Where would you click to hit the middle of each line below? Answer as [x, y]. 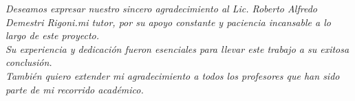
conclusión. [29, 62]
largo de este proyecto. [52, 35]
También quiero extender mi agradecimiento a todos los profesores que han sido [173, 75]
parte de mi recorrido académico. [75, 89]
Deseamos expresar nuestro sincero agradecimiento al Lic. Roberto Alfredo [161, 8]
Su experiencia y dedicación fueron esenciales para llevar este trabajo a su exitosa [177, 48]
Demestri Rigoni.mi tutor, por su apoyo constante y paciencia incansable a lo [168, 22]
